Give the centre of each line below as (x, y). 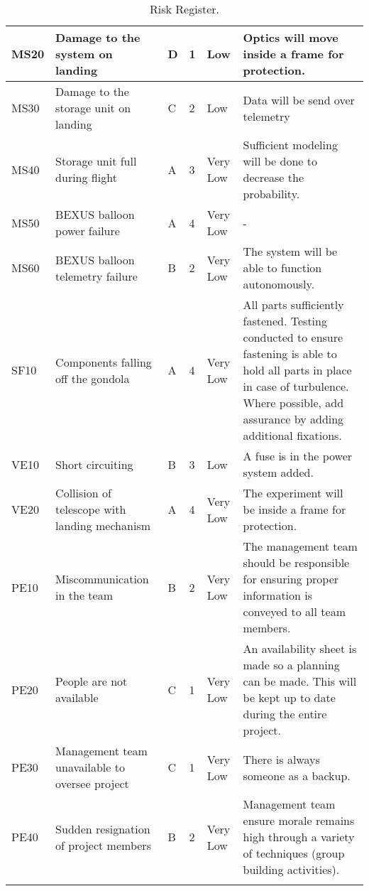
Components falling (104, 362)
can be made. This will (300, 681)
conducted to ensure (293, 337)
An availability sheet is (300, 648)
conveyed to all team (294, 611)
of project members (103, 845)
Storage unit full (96, 161)
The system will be (290, 251)
